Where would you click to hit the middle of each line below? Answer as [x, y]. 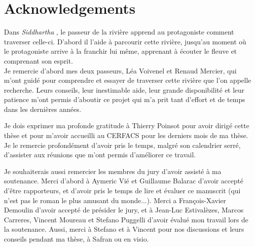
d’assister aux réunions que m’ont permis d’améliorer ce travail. [100, 155]
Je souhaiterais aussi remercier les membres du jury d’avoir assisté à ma [113, 171]
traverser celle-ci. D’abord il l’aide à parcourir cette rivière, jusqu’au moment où [125, 41]
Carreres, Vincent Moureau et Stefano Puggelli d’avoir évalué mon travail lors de [126, 219]
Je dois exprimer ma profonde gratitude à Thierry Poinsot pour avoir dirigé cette [127, 125]
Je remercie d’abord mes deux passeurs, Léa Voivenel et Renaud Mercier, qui [120, 70]
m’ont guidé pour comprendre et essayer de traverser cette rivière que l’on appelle [128, 80]
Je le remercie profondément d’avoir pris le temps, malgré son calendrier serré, [122, 145]
